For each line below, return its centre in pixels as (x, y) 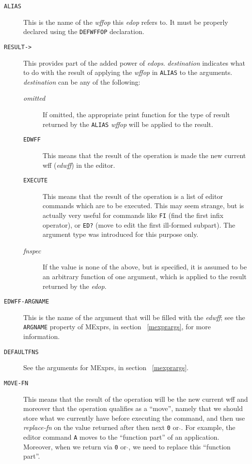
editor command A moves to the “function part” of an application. (121, 437)
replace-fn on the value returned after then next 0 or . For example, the (129, 427)
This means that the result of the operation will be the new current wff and (136, 399)
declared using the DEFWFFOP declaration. (84, 31)
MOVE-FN (16, 383)
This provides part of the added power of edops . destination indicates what (134, 62)
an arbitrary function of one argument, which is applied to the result (145, 277)
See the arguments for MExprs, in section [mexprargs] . (106, 367)
